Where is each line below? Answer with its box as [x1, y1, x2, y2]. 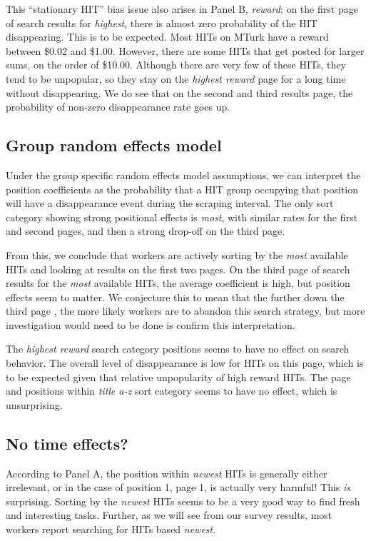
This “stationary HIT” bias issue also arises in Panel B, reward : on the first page [6, 1, 358, 16]
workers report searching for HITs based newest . [6, 522, 216, 537]
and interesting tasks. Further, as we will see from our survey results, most [6, 507, 332, 522]
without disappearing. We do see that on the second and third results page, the [6, 85, 353, 100]
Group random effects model [6, 134, 222, 156]
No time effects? [6, 432, 128, 454]
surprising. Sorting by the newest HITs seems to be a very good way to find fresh [6, 493, 360, 508]
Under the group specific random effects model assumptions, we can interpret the [6, 167, 361, 182]
